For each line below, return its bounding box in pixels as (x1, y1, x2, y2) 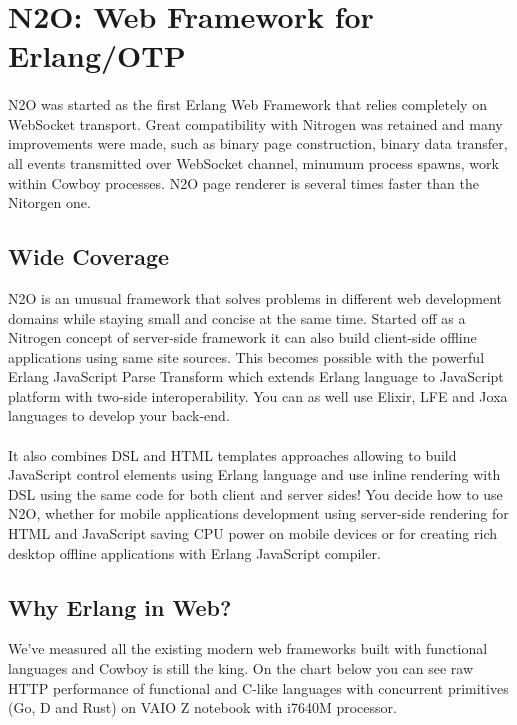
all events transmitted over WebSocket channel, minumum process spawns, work (8, 152, 499, 173)
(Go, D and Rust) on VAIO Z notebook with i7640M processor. (8, 697, 397, 718)
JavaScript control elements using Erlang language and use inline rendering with (8, 464, 501, 485)
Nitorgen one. (8, 192, 91, 213)
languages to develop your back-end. (8, 405, 230, 426)
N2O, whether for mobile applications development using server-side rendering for (8, 503, 509, 524)
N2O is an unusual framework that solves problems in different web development (8, 287, 503, 308)
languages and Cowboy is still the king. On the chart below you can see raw (8, 658, 474, 679)
